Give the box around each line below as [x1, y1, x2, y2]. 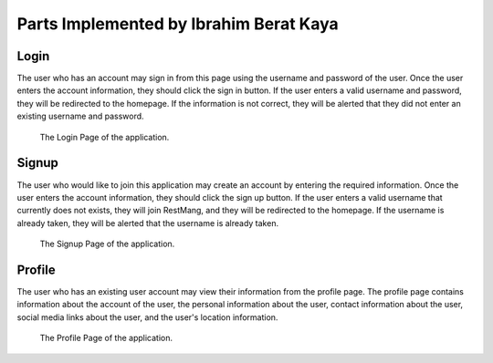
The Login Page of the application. [39, 131, 170, 142]
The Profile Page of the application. [39, 333, 173, 344]
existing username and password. [16, 110, 145, 122]
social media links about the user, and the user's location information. [16, 311, 278, 323]
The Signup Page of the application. [39, 238, 175, 250]
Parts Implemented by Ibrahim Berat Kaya [16, 14, 340, 34]
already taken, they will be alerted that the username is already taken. [16, 217, 278, 228]
